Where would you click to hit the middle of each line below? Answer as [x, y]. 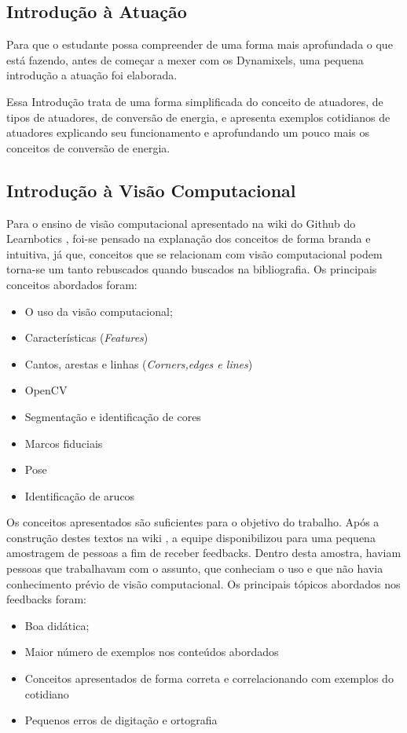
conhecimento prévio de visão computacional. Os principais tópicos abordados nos [203, 583]
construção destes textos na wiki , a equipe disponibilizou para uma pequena [191, 537]
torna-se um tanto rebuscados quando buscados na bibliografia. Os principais [192, 269]
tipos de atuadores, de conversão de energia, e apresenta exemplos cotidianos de [198, 117]
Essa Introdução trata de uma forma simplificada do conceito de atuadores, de [195, 101]
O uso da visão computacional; [99, 311]
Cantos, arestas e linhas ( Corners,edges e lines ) [139, 363]
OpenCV [46, 390]
